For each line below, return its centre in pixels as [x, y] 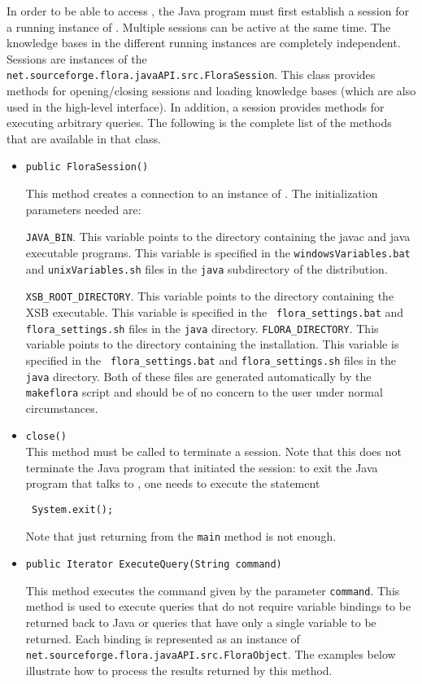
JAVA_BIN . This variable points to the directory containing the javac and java [218, 237]
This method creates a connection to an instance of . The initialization [202, 193]
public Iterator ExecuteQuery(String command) [154, 565]
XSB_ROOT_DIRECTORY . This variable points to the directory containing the [210, 296]
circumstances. [62, 408]
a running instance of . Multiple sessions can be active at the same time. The [199, 26]
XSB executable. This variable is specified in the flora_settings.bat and [215, 311]
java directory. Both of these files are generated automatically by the [198, 376]
